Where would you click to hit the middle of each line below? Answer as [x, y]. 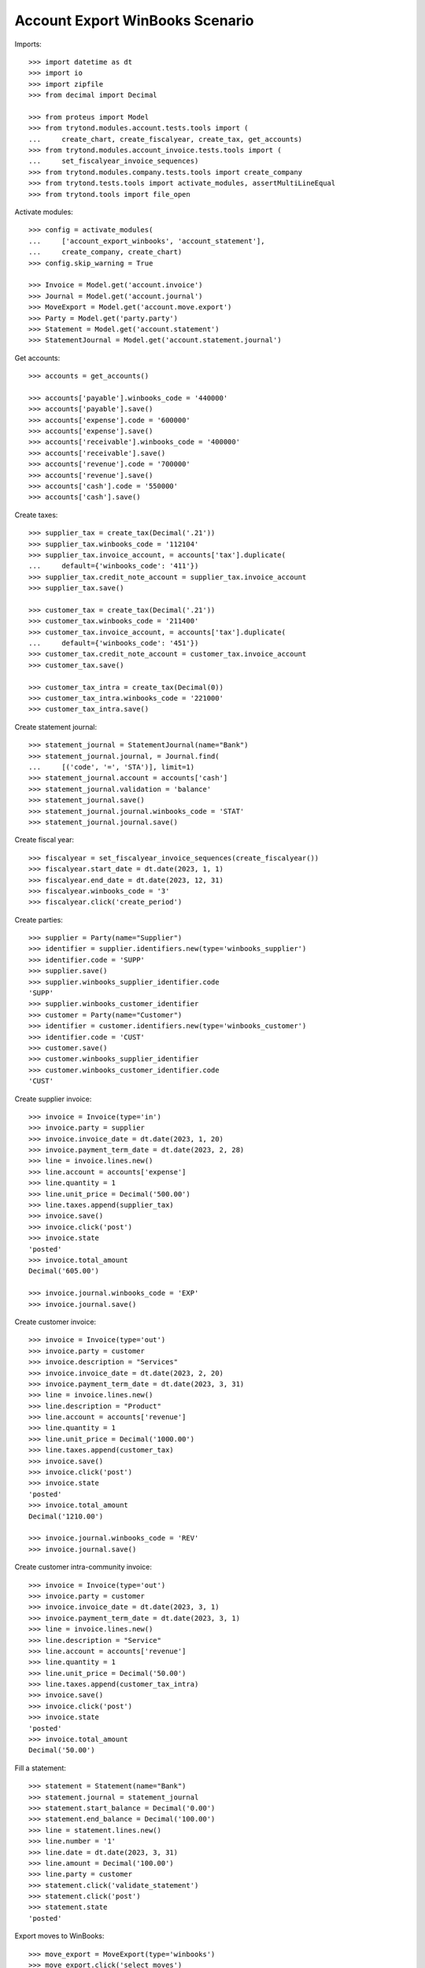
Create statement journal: [56, 727]
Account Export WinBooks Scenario [134, 20]
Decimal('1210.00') [66, 1516]
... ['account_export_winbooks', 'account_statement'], [147, 241]
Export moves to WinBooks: [59, 1936]
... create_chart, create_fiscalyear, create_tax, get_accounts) [166, 139]
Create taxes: [36, 515]
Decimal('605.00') [64, 1271]
